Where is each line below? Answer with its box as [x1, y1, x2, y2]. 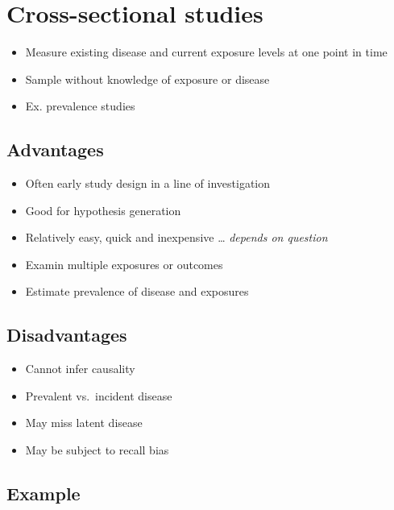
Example [6, 481, 81, 506]
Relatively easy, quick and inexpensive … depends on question [25, 229, 328, 246]
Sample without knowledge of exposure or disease [25, 70, 270, 87]
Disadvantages [6, 322, 127, 347]
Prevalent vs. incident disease [25, 387, 172, 404]
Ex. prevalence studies [25, 97, 135, 114]
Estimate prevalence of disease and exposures [25, 283, 249, 300]
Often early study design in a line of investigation [25, 175, 271, 192]
